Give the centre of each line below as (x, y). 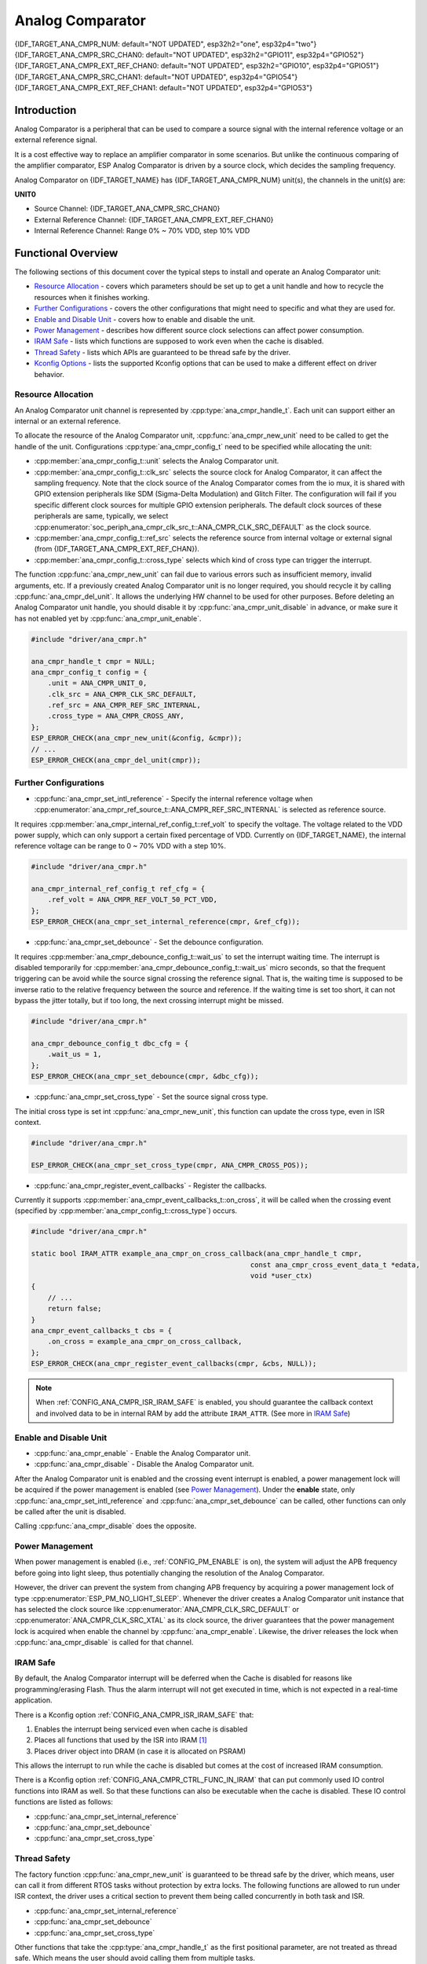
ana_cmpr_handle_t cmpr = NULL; (93, 661)
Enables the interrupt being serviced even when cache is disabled (141, 1729)
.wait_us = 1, (75, 1054)
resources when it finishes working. (92, 297)
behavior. (49, 374)
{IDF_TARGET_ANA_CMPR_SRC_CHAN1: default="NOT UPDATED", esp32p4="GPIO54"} (156, 77)
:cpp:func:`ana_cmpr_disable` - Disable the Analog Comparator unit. (144, 1464)
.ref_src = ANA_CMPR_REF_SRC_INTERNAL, (124, 705)
